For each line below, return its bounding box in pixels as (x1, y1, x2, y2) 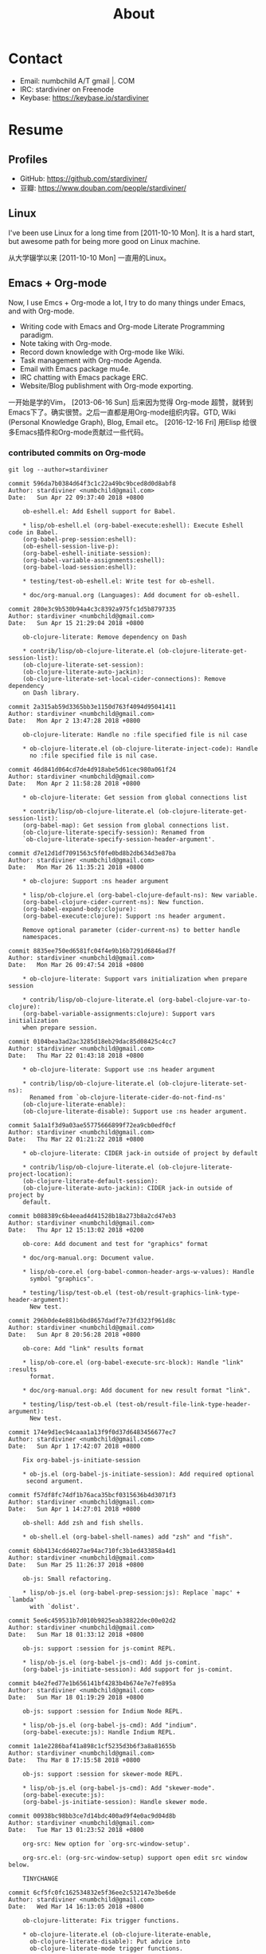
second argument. (25, 1476, 84, 1485)
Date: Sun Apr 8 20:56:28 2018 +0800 (8, 1331, 141, 1339)
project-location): (8, 1170, 73, 1178)
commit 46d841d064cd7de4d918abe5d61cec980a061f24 (8, 765, 177, 773)
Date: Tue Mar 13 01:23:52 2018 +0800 (8, 1826, 145, 1834)
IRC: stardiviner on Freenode (19, 85, 114, 94)
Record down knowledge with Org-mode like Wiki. (19, 347, 185, 356)
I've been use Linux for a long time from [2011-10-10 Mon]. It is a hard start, (8, 228, 255, 238)
